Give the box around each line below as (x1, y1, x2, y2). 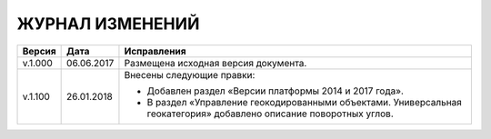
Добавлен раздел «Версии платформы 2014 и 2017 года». (146, 84, 405, 97)
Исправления (124, 45, 186, 57)
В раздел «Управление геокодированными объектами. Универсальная (146, 95, 463, 108)
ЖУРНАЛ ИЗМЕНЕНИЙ (16, 14, 200, 34)
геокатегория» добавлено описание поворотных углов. (146, 107, 395, 120)
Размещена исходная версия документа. (124, 56, 307, 69)
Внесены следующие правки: (124, 68, 256, 81)
